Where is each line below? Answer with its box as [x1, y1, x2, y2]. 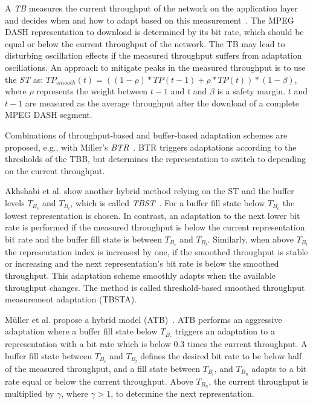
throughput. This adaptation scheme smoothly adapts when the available [5, 269, 276, 281]
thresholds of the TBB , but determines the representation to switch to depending [5, 152, 306, 165]
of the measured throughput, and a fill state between [5, 362, 201, 374]
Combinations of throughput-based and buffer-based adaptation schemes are [5, 128, 288, 141]
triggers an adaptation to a [175, 325, 275, 337]
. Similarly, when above [207, 232, 294, 245]
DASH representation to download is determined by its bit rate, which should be [5, 25, 304, 38]
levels [5, 196, 25, 209]
